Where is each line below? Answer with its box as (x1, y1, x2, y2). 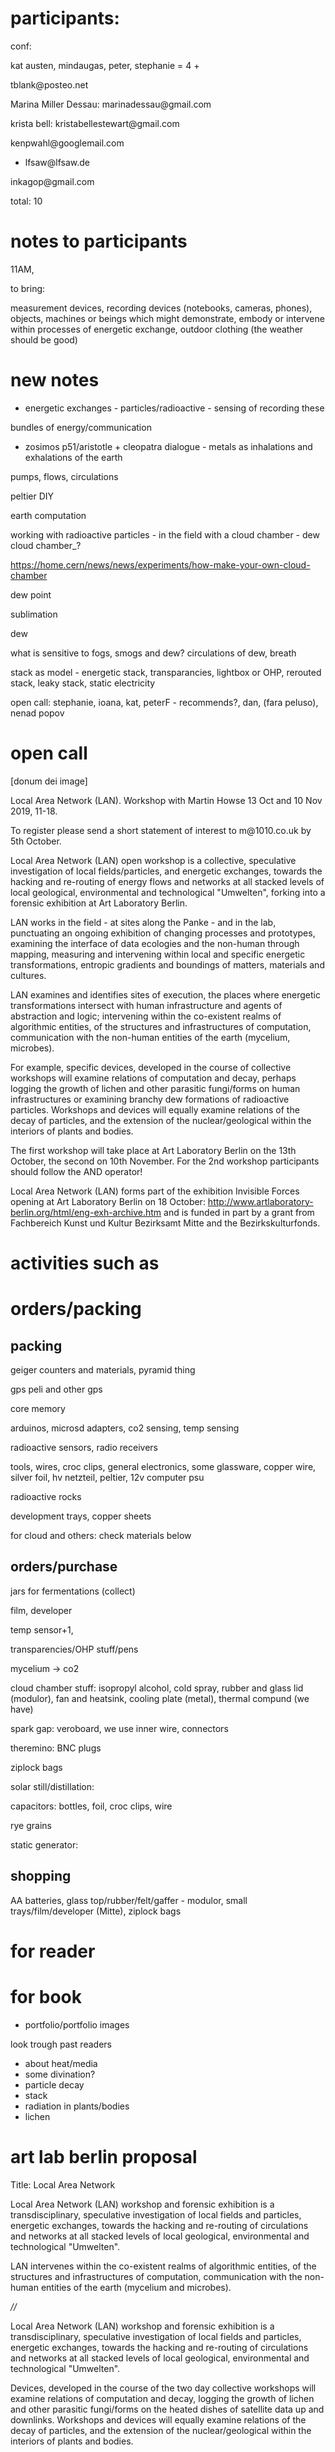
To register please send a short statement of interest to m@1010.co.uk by (10, 824, 312, 836)
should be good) (10, 333, 78, 346)
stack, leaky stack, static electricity (10, 677, 156, 689)
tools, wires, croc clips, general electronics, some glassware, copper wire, (10, 1460, 317, 1472)
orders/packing (10, 1298, 142, 1321)
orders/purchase (10, 1558, 118, 1576)
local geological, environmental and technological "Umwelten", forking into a (10, 886, 326, 898)
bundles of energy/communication (10, 421, 152, 433)
